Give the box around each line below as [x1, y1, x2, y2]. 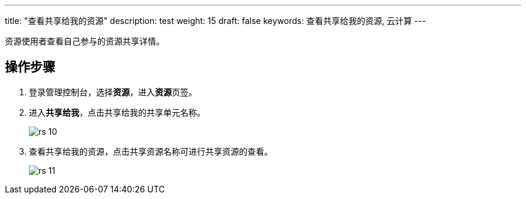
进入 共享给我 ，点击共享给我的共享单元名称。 [29, 107, 205, 117]
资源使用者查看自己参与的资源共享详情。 [5, 36, 165, 46]
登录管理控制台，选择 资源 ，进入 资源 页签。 [29, 86, 197, 97]
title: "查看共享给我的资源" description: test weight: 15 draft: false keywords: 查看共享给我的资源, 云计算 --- [5, 16, 426, 26]
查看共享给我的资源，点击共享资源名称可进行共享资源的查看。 [29, 146, 273, 156]
